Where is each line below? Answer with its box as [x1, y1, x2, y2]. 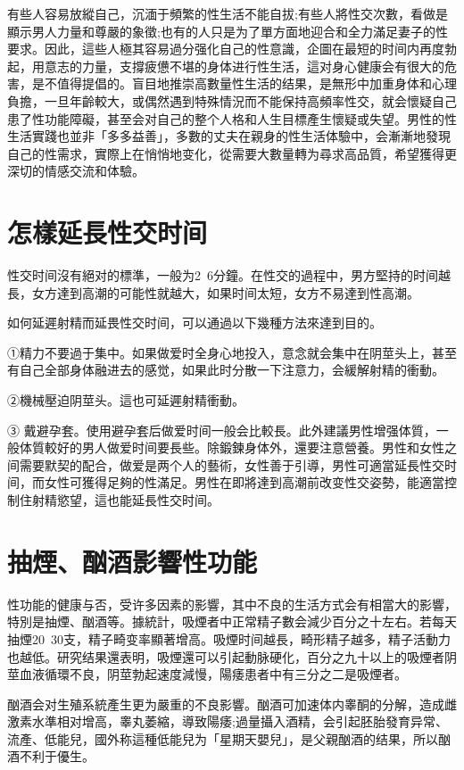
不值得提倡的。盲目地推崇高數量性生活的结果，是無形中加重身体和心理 [44, 74, 457, 93]
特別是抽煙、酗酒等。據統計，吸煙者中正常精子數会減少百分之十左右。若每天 [7, 612, 457, 631]
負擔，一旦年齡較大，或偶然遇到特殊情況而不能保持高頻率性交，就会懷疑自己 [7, 91, 457, 110]
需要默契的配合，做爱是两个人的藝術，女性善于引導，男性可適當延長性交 [19, 455, 444, 474]
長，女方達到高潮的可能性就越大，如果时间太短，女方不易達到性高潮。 [7, 283, 419, 302]
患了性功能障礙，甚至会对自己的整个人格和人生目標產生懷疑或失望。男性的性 [7, 109, 457, 128]
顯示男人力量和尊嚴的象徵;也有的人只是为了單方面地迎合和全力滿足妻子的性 [7, 21, 448, 40]
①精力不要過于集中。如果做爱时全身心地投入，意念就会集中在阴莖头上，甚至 [7, 343, 457, 361]
